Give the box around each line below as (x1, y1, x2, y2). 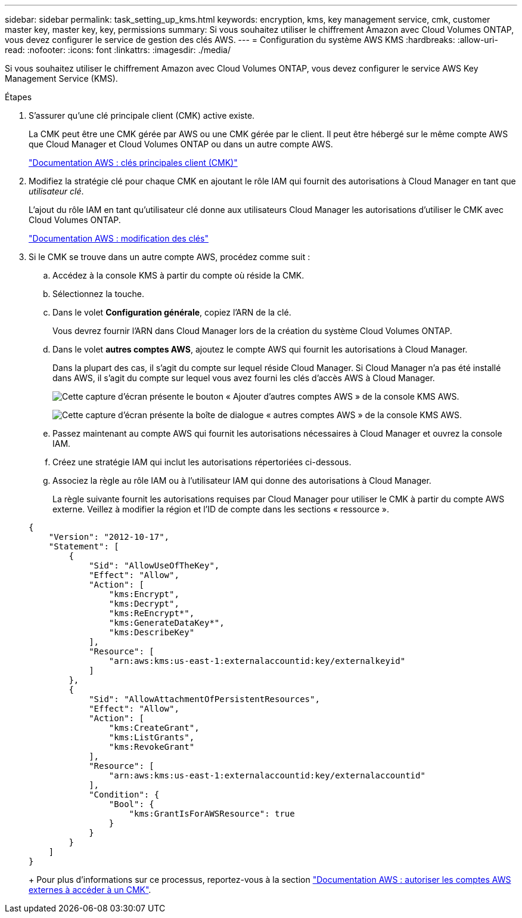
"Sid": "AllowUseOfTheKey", (89, 561, 220, 570)
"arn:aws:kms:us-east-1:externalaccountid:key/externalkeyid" (108, 656, 406, 666)
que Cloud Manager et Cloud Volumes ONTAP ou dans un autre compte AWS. (29, 139, 333, 149)
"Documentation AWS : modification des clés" (29, 233, 209, 243)
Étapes (5, 92, 32, 102)
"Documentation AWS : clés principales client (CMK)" (29, 157, 238, 168)
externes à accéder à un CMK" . (29, 885, 151, 895)
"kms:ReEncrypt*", (108, 608, 195, 618)
